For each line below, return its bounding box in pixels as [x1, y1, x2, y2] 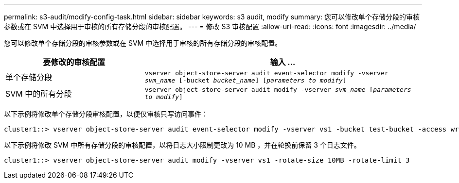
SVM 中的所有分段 [5, 89, 72, 99]
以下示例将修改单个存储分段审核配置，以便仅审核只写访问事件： [4, 110, 208, 118]
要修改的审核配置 [43, 57, 106, 67]
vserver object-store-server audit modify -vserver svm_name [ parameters [144, 86, 411, 93]
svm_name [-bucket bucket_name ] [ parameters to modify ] [144, 77, 347, 84]
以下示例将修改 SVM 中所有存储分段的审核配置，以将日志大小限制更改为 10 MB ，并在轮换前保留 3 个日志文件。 [4, 141, 361, 149]
